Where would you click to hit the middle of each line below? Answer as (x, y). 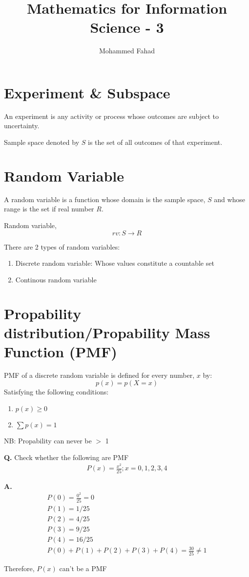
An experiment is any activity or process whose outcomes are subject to (112, 116)
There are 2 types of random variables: (62, 246)
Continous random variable (56, 279)
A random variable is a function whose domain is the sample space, (105, 199)
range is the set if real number (49, 209)
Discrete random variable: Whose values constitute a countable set (115, 263)
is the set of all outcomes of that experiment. (155, 142)
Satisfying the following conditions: (56, 392)
